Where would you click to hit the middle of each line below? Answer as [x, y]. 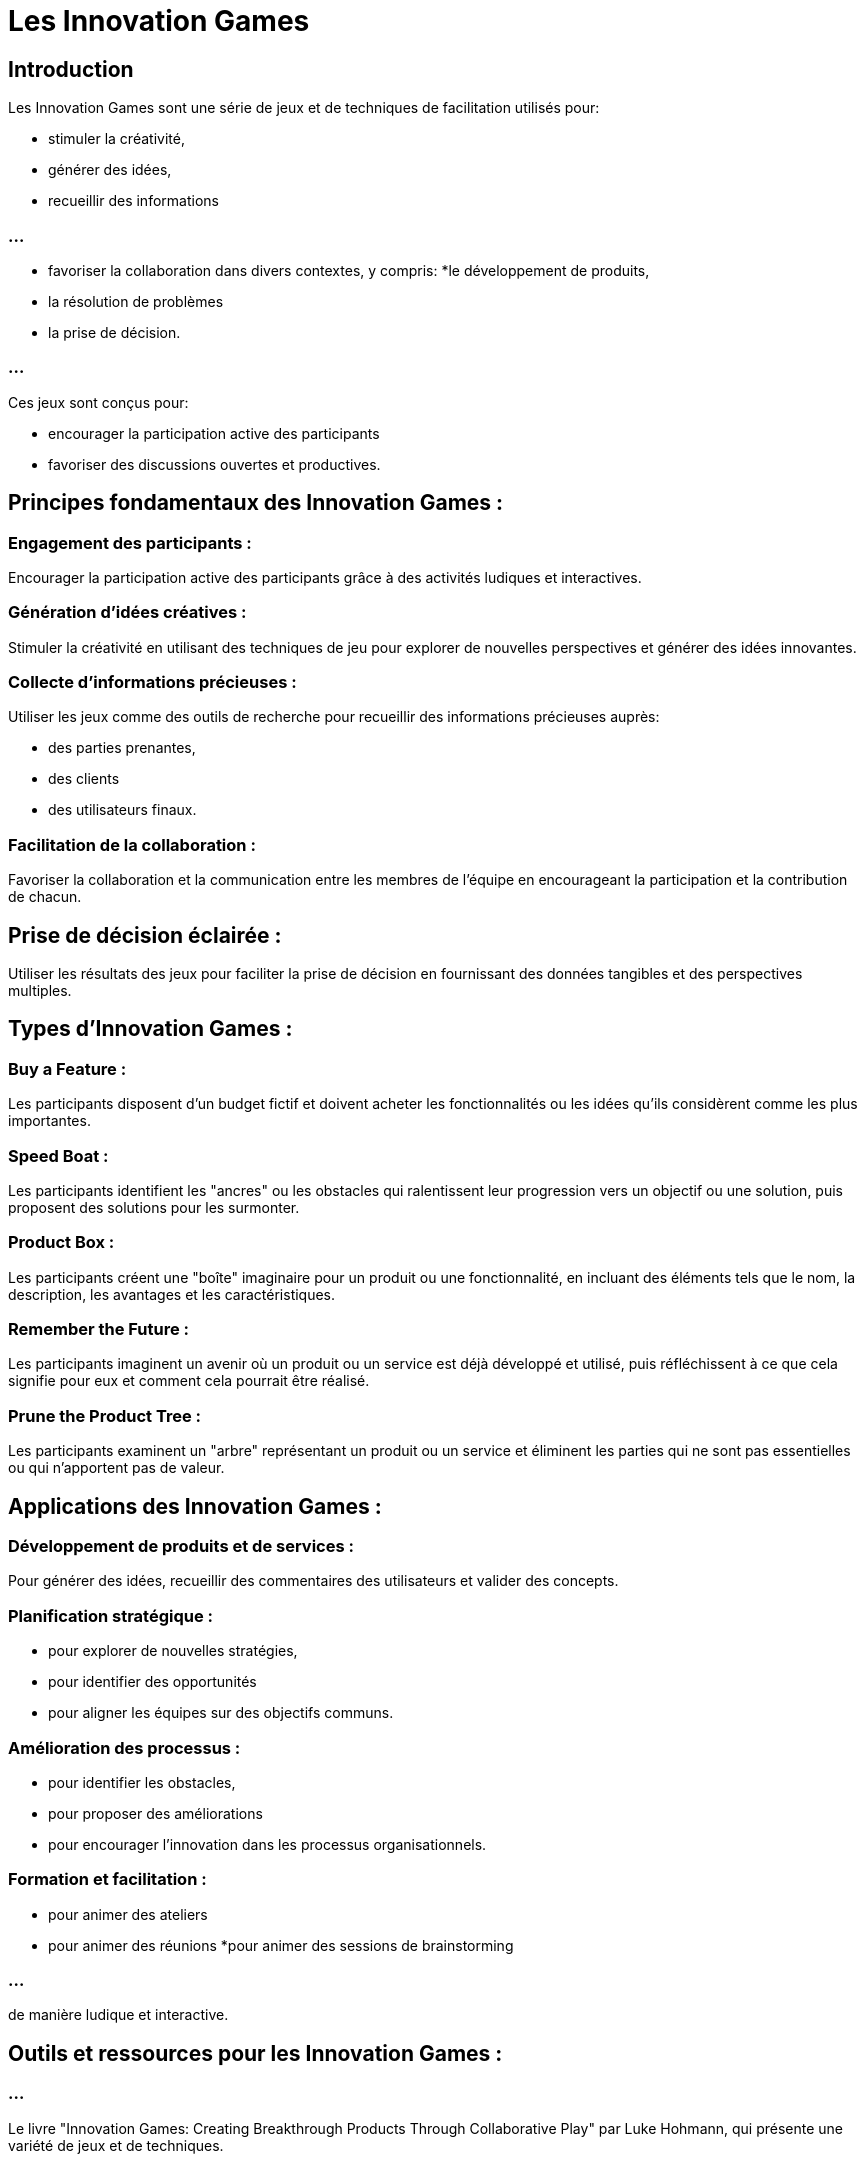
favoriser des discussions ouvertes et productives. [214, 464]
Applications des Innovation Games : [195, 1506]
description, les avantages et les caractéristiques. [172, 1294]
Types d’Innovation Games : [150, 1029]
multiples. [40, 990]
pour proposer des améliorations [155, 1813]
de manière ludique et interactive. [118, 2015]
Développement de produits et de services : [181, 1546]
